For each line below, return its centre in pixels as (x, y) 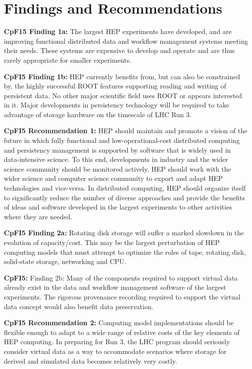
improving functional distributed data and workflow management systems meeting (126, 41)
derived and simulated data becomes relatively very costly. (91, 360)
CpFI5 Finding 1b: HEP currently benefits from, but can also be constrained (122, 76)
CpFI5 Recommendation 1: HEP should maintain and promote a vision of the (126, 131)
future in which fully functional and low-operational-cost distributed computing (122, 140)
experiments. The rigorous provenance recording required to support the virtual (122, 296)
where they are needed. (38, 216)
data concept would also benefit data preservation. (79, 306)
